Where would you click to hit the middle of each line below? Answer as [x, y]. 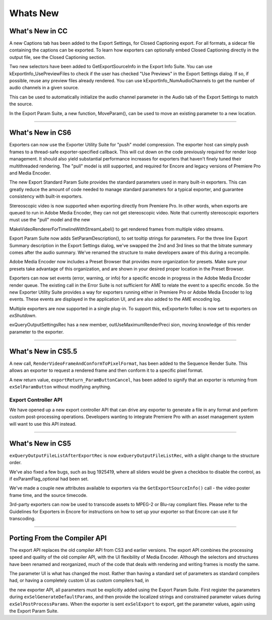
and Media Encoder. [30, 173]
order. [16, 463]
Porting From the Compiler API [58, 538]
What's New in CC [39, 31]
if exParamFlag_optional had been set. [49, 479]
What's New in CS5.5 [43, 351]
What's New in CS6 [40, 133]
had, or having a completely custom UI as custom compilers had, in [79, 581]
